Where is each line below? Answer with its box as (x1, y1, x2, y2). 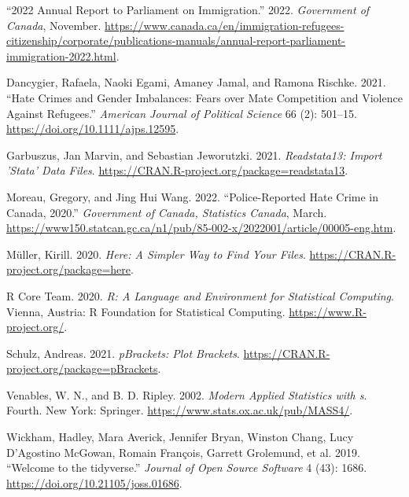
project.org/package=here (6, 261, 131, 278)
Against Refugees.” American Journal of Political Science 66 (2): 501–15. (6, 105, 357, 121)
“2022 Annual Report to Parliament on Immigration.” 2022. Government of (6, 2, 370, 17)
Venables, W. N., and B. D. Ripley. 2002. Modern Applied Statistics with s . (6, 386, 367, 403)
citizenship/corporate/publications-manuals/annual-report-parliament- (6, 32, 345, 49)
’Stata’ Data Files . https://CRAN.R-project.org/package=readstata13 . (6, 162, 348, 179)
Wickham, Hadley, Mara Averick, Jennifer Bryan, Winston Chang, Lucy (6, 429, 354, 445)
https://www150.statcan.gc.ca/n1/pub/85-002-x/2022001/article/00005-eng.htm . (6, 219, 396, 236)
